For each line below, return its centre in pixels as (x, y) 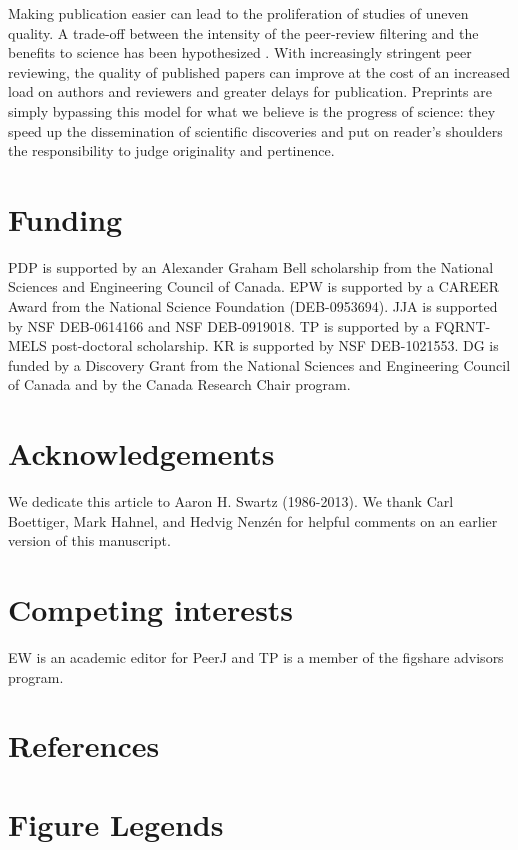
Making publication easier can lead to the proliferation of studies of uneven (238, 13)
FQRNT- (463, 325)
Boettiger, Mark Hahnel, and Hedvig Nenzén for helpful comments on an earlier (253, 520)
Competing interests (151, 609)
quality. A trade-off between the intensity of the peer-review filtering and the (243, 32)
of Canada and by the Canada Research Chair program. (179, 384)
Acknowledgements (141, 453)
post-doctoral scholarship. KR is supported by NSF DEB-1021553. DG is (275, 345)
